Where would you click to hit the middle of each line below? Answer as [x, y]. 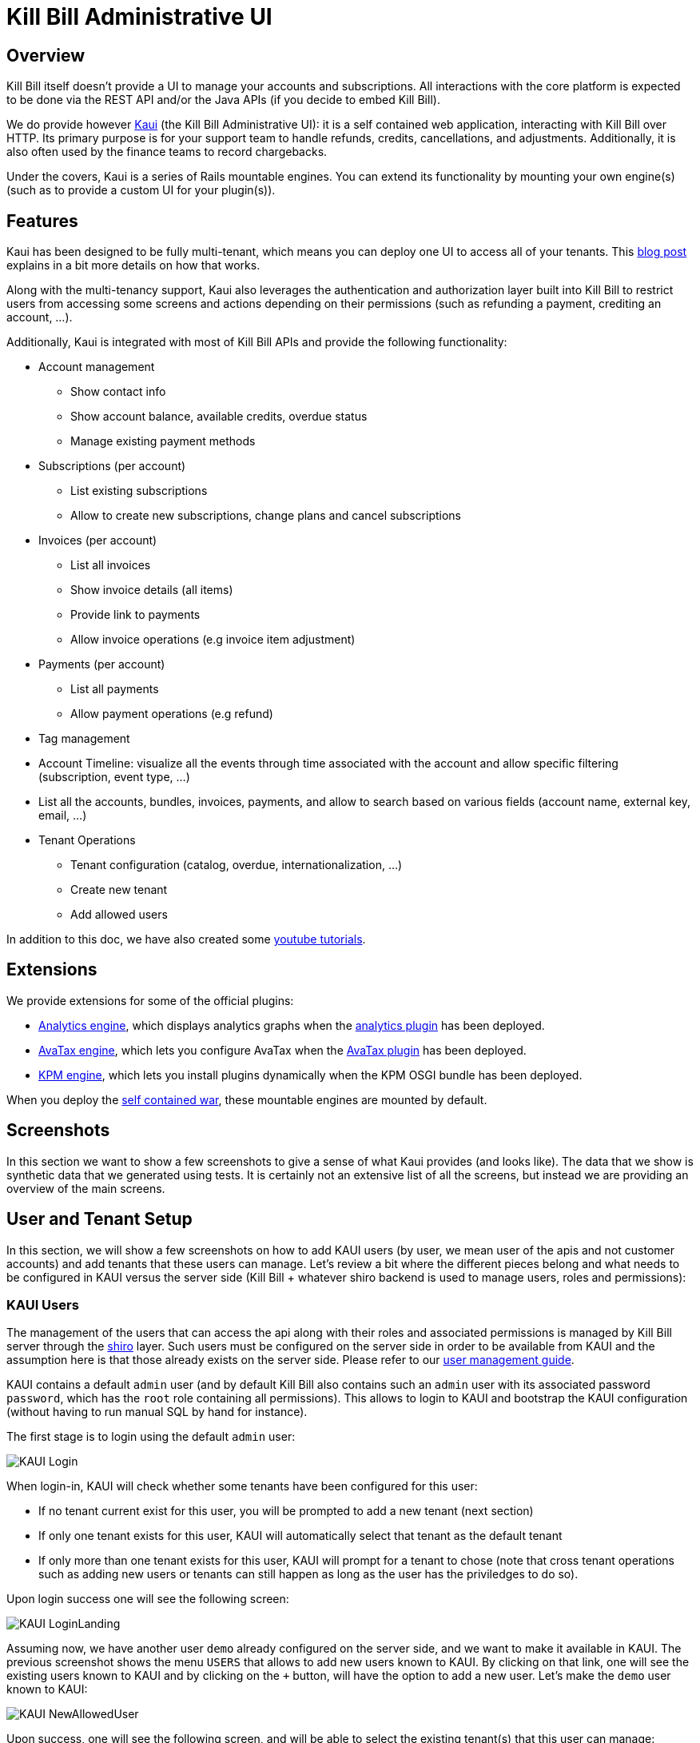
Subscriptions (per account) [112, 466]
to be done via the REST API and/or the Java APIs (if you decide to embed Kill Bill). [223, 100]
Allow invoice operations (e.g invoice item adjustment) [213, 640]
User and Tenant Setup [99, 1219]
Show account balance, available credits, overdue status [219, 417]
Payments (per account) [102, 664]
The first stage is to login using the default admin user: [151, 1437]
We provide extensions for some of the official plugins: [150, 1000]
